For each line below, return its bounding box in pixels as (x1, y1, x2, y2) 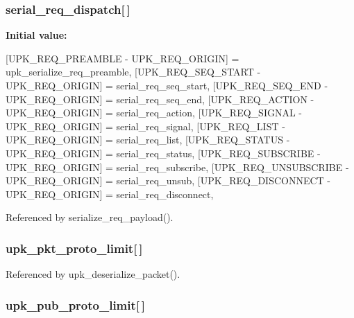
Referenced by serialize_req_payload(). (6, 210, 174, 224)
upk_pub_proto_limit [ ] (6, 296, 145, 313)
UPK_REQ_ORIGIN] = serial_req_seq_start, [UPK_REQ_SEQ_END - (6, 78, 328, 92)
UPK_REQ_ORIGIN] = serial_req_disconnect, (6, 186, 214, 201)
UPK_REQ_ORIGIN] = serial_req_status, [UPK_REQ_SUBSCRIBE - (6, 145, 321, 160)
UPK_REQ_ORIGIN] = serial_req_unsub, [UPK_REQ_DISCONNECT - (6, 173, 331, 188)
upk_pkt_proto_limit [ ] (6, 239, 143, 256)
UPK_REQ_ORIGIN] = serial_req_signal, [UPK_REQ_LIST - (6, 118, 285, 133)
